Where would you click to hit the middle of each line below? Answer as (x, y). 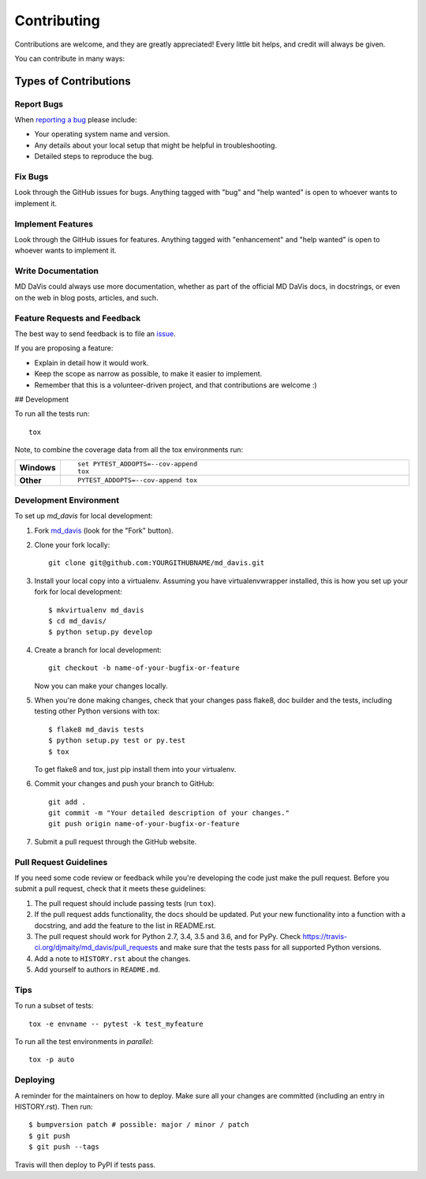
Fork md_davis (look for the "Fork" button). (104, 530)
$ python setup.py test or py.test (117, 741)
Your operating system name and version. (102, 134)
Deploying (35, 1080)
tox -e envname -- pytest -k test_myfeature (116, 1024)
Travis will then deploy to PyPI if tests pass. (85, 1165)
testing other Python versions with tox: (97, 711)
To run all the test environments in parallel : (84, 1042)
